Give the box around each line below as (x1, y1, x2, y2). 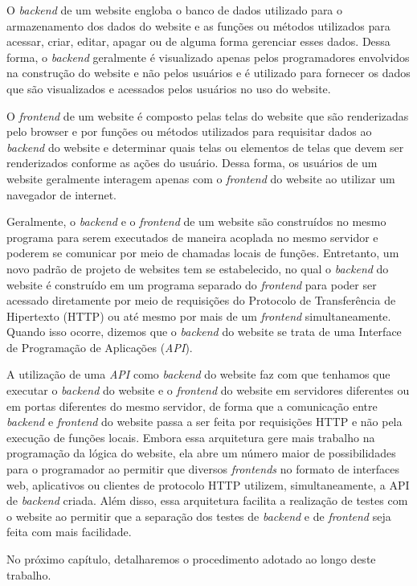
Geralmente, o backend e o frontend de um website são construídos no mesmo (6, 213, 386, 230)
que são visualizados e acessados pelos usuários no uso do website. (6, 80, 331, 96)
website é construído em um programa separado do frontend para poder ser (6, 276, 377, 293)
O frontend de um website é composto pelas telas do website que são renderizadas (6, 107, 409, 124)
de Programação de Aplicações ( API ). (6, 338, 193, 355)
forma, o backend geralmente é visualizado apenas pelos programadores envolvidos (6, 48, 410, 65)
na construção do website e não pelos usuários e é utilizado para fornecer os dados (6, 64, 411, 81)
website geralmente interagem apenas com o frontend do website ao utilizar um (6, 170, 395, 186)
